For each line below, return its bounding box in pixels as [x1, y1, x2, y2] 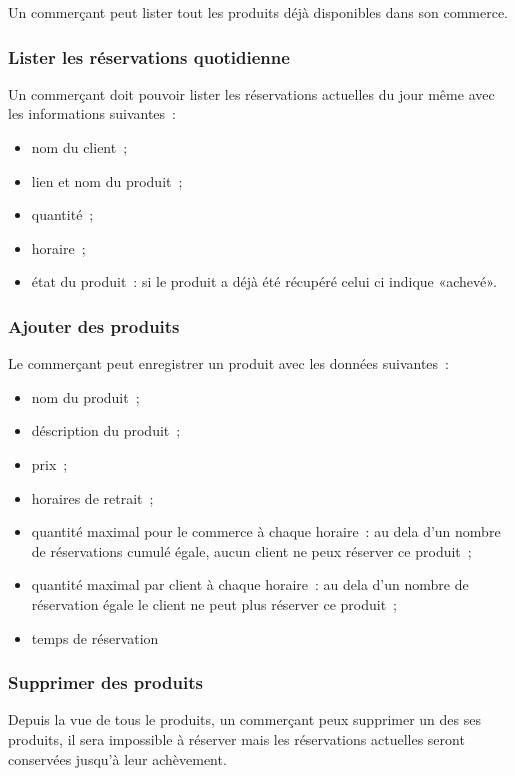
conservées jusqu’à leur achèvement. [8, 748, 227, 769]
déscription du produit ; [31, 420, 181, 441]
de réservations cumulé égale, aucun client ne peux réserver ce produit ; [31, 540, 472, 561]
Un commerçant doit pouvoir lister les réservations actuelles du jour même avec [8, 83, 495, 104]
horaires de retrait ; [31, 487, 154, 508]
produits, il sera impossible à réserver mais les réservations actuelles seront [8, 728, 465, 749]
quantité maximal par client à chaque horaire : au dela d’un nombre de [31, 574, 469, 595]
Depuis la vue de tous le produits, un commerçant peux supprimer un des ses [8, 709, 481, 730]
